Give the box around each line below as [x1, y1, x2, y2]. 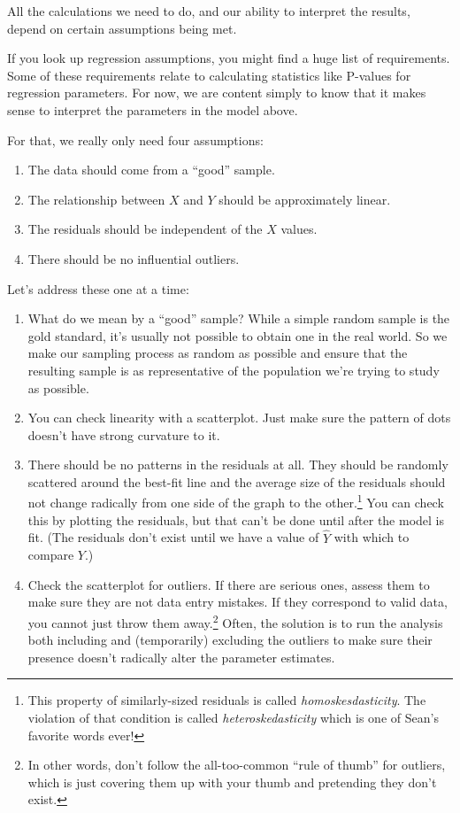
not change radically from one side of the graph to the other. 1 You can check [27, 491, 444, 512]
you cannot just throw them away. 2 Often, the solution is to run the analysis [27, 610, 443, 631]
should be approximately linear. [218, 190, 391, 208]
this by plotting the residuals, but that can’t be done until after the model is [27, 510, 444, 529]
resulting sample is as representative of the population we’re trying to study [27, 360, 440, 379]
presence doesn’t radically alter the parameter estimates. [27, 647, 335, 666]
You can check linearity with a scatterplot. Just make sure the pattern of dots [27, 408, 451, 427]
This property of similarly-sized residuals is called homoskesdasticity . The [27, 691, 426, 709]
